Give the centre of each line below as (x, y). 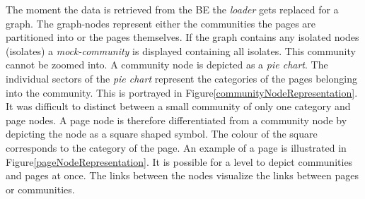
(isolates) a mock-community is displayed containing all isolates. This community (181, 50)
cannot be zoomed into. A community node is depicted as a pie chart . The (167, 65)
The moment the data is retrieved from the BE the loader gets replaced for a (172, 9)
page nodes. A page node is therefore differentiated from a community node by (176, 120)
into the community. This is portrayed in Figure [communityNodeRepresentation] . (182, 92)
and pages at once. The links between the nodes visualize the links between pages (182, 175)
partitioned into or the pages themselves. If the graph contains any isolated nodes (182, 37)
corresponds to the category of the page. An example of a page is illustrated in (176, 147)
